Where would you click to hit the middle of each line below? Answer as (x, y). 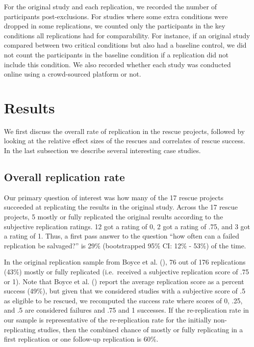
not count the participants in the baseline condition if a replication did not (116, 54)
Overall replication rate (64, 177)
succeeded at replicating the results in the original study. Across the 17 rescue (121, 207)
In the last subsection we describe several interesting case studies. (102, 150)
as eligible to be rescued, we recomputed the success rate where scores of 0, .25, (123, 300)
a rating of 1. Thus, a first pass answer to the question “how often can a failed (122, 236)
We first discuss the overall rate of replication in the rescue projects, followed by (125, 131)
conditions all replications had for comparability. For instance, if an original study (127, 35)
